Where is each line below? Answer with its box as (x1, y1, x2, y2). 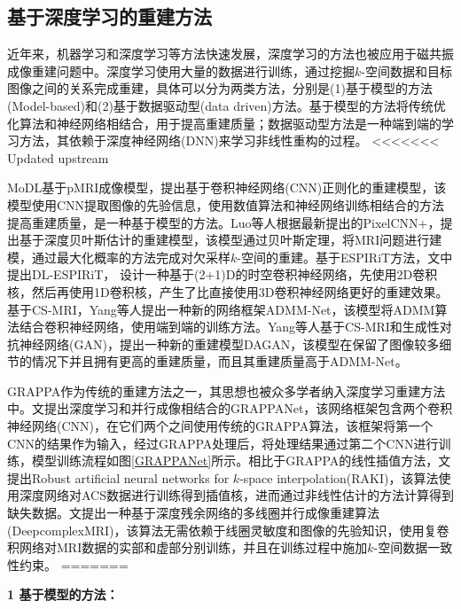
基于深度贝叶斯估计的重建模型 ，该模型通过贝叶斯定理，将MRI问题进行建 (19, 230, 442, 249)
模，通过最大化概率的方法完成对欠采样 (7, 247, 230, 266)
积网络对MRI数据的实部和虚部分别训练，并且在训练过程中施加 (7, 538, 368, 557)
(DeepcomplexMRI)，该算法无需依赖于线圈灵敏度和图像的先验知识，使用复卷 (7, 520, 449, 539)
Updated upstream (7, 148, 109, 167)
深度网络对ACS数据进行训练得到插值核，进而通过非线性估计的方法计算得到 (19, 486, 454, 504)
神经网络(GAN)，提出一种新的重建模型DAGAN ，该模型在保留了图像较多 (19, 334, 440, 353)
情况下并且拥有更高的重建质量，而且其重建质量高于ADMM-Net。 (31, 352, 408, 371)
